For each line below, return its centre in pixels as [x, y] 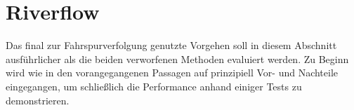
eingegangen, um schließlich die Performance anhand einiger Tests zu [154, 86]
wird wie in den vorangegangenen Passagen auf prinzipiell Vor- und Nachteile [172, 73]
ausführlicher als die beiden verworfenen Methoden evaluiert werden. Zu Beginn [177, 59]
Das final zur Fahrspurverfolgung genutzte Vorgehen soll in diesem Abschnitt [171, 45]
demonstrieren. [38, 100]
